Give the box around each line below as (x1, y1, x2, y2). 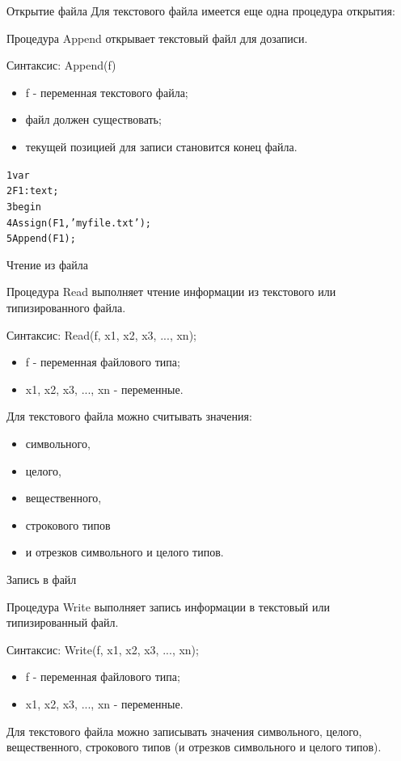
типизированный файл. (6, 614, 119, 631)
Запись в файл (6, 570, 77, 587)
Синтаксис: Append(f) (6, 57, 116, 74)
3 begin (6, 201, 41, 213)
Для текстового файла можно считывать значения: (6, 408, 252, 425)
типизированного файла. (6, 299, 126, 316)
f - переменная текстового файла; (25, 83, 188, 100)
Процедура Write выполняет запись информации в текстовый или (6, 598, 330, 615)
